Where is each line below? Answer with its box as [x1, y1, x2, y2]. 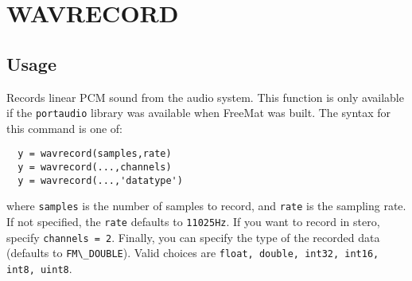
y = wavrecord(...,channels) [17, 162, 172, 174]
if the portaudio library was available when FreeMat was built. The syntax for [6, 104, 391, 121]
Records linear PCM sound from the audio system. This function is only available [6, 88, 404, 105]
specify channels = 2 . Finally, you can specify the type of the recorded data [6, 228, 380, 245]
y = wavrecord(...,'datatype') [17, 174, 183, 186]
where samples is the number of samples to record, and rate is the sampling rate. [6, 197, 406, 214]
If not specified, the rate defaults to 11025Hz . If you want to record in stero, [6, 213, 380, 230]
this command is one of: [6, 119, 122, 136]
